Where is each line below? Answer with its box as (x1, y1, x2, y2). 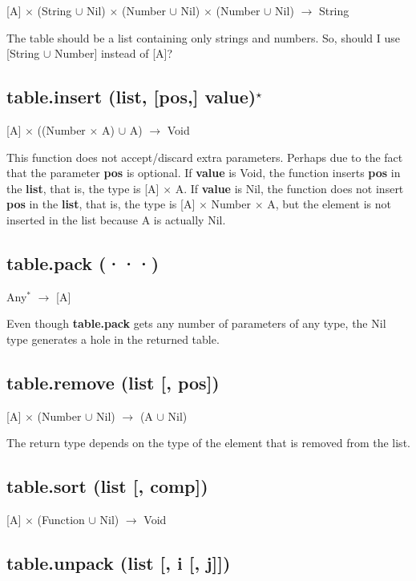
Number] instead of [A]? (54, 45, 173, 62)
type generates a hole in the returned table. (6, 330, 220, 347)
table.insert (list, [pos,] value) (6, 84, 256, 109)
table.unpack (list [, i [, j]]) (6, 551, 231, 575)
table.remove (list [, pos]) (6, 369, 220, 394)
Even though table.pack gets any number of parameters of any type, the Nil (6, 315, 386, 332)
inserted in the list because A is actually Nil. (6, 211, 226, 228)
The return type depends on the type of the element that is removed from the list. (6, 434, 410, 451)
